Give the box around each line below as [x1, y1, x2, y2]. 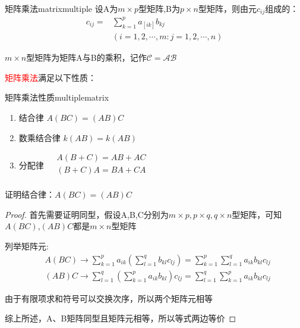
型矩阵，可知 [232, 208, 282, 220]
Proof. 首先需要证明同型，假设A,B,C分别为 [5, 208, 169, 220]
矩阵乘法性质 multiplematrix [5, 91, 109, 104]
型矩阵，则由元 [198, 2, 257, 14]
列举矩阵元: [5, 240, 49, 252]
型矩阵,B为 [138, 2, 180, 14]
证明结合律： [5, 188, 55, 201]
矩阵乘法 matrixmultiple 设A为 [5, 2, 118, 14]
